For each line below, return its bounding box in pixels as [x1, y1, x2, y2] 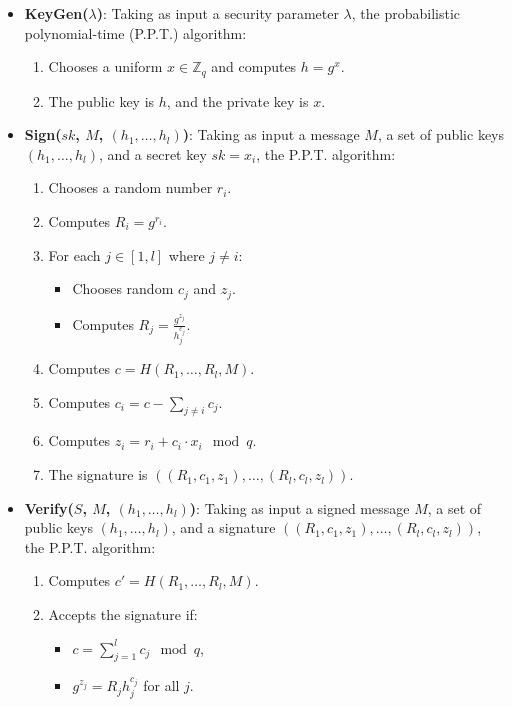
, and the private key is [166, 90, 309, 111]
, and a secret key [99, 143, 207, 164]
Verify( [24, 497, 74, 518]
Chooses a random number [48, 177, 213, 198]
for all [143, 675, 180, 696]
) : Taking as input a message [182, 124, 360, 145]
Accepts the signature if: [48, 604, 198, 625]
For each [48, 244, 101, 265]
